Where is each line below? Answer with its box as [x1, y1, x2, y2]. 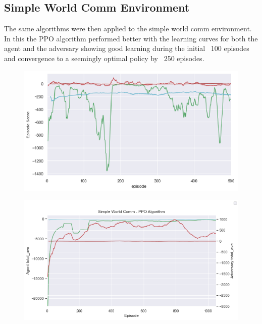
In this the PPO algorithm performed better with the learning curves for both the [4, 33, 258, 43]
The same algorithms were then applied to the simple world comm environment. [4, 23, 252, 34]
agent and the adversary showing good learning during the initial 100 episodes [4, 43, 249, 53]
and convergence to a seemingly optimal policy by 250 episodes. [4, 52, 204, 63]
